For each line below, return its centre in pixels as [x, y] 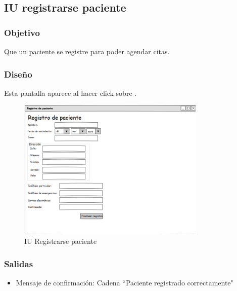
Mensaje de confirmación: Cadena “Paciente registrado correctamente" [125, 283]
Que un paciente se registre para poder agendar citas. [87, 51]
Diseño [18, 74]
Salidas [19, 263]
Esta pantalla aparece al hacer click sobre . [70, 93]
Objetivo [22, 32]
